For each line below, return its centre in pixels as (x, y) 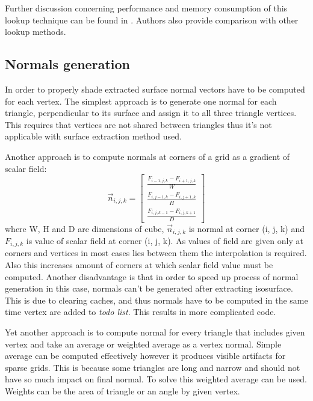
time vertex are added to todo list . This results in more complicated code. (141, 312)
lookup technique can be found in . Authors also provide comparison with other (152, 20)
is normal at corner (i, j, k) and (247, 228)
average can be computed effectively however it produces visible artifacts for (145, 356)
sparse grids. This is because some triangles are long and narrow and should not (153, 367)
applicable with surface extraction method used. (93, 136)
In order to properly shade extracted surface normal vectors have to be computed (155, 89)
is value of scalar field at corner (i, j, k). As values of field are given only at (165, 241)
